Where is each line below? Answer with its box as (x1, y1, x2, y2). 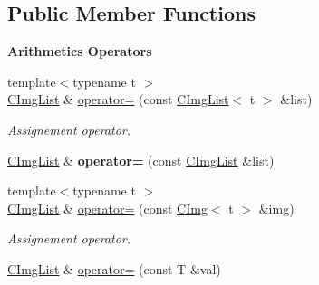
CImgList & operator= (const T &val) (7, 259, 221, 278)
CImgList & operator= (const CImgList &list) (7, 150, 275, 169)
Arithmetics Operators (7, 42, 152, 61)
